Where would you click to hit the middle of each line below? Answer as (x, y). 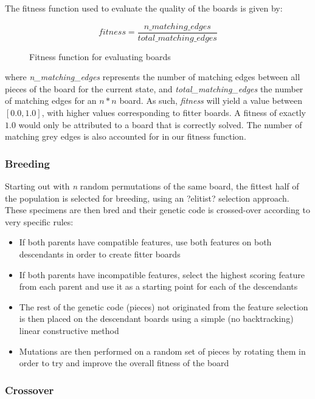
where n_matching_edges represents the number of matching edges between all (153, 77)
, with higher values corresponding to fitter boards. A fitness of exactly (174, 113)
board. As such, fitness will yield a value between (211, 101)
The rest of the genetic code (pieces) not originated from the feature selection (164, 306)
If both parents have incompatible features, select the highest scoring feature (162, 274)
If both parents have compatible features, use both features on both (145, 242)
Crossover (29, 390)
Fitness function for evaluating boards (100, 56)
